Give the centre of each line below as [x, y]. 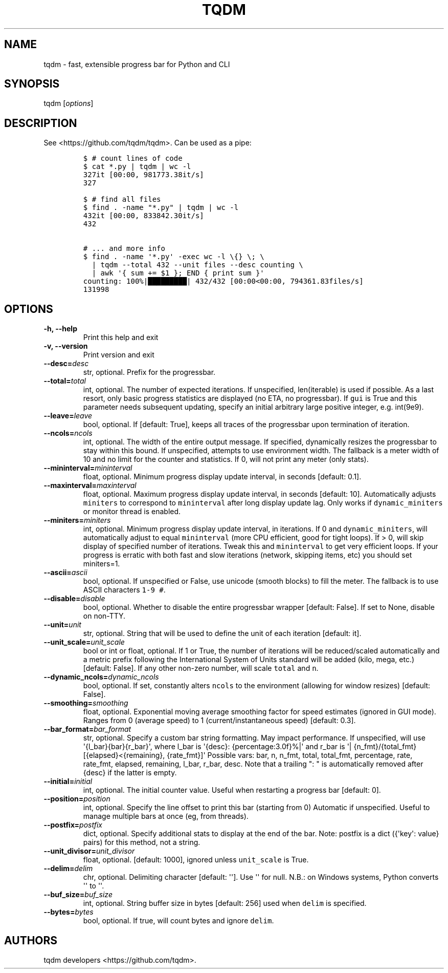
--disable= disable [74, 599]
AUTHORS [31, 940]
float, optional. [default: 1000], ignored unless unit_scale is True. [196, 860]
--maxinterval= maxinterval [90, 485]
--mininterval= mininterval [88, 468]
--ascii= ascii [65, 573]
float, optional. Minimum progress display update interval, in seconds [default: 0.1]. [222, 477]
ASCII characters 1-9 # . [124, 590]
